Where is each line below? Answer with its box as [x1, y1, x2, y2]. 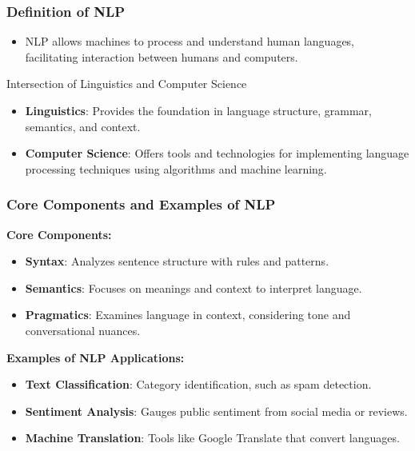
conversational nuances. [25, 321, 141, 338]
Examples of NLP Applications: [6, 349, 185, 365]
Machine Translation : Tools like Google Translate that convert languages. [25, 429, 400, 446]
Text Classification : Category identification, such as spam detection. [25, 376, 372, 393]
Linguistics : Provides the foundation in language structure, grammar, [25, 102, 372, 118]
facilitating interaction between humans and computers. [25, 48, 298, 65]
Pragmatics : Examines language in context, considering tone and [25, 306, 351, 323]
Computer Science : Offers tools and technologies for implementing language [25, 145, 409, 162]
